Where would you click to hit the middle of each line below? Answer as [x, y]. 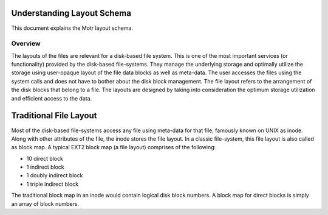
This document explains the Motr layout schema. [72, 28]
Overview [26, 44]
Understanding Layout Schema [71, 13]
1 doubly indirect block [55, 175]
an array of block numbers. [45, 203]
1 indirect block [46, 167]
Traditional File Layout [54, 116]
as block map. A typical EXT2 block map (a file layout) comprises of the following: [114, 147]
